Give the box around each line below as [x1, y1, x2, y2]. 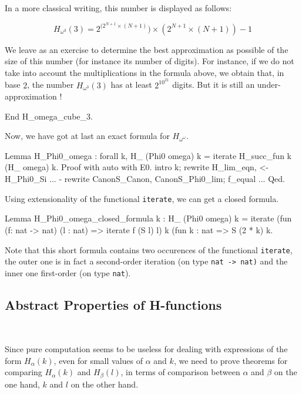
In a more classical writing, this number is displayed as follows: [5, 2, 232, 14]
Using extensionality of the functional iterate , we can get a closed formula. [5, 192, 279, 204]
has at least [110, 78, 152, 91]
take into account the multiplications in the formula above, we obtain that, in [5, 66, 284, 78]
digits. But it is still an [172, 78, 255, 91]
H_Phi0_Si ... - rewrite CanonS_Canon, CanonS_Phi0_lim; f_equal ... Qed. [5, 173, 285, 185]
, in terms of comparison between [120, 366, 240, 378]
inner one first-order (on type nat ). [5, 266, 131, 279]
